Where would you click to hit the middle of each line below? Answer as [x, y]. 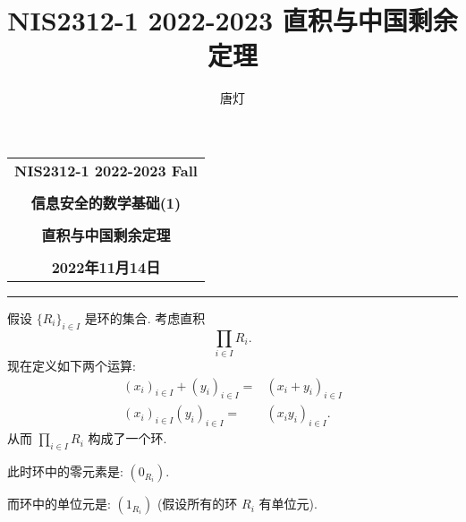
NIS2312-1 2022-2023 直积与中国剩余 [233, 20]
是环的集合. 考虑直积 [145, 317]
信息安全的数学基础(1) [106, 202]
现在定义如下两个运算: [72, 366]
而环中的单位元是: [59, 504]
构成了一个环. [127, 438]
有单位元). [288, 504]
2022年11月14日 [106, 267]
